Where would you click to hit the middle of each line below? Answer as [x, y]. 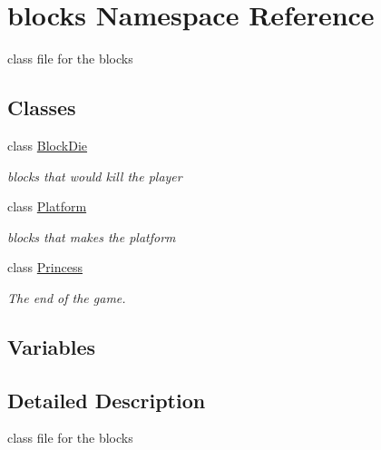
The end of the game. [67, 297]
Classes [42, 108]
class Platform [47, 206]
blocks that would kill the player [95, 176]
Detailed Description [107, 400]
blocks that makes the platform [92, 236]
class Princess [45, 267]
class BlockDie [48, 145]
